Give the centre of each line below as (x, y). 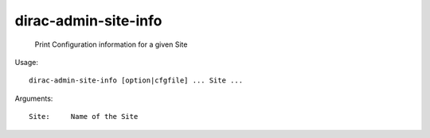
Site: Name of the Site (84, 117)
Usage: (27, 62)
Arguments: (34, 98)
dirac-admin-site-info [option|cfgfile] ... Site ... (136, 80)
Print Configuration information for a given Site (111, 44)
